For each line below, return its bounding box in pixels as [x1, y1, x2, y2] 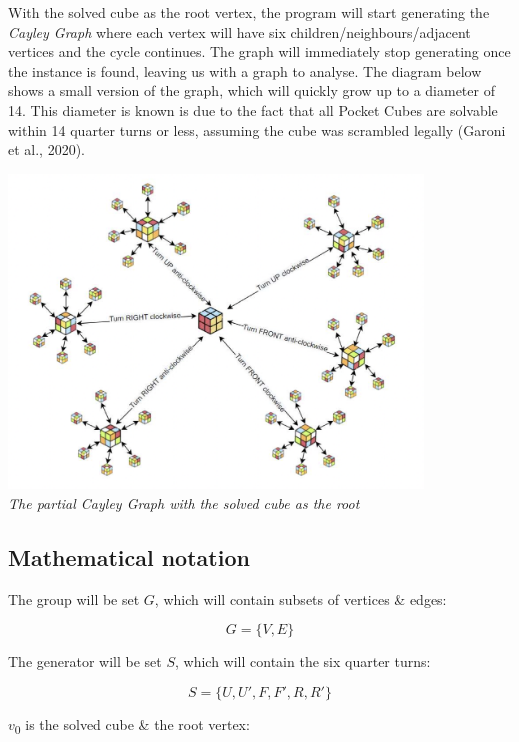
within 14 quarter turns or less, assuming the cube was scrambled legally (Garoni [8, 119, 506, 140]
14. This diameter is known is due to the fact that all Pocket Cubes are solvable [8, 99, 498, 120]
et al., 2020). [8, 139, 85, 160]
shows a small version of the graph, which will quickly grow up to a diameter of [8, 80, 495, 101]
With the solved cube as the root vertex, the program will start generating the [8, 2, 490, 22]
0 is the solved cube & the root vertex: [14, 713, 250, 737]
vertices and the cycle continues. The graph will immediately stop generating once [8, 41, 511, 62]
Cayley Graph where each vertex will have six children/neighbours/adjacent [8, 21, 471, 42]
